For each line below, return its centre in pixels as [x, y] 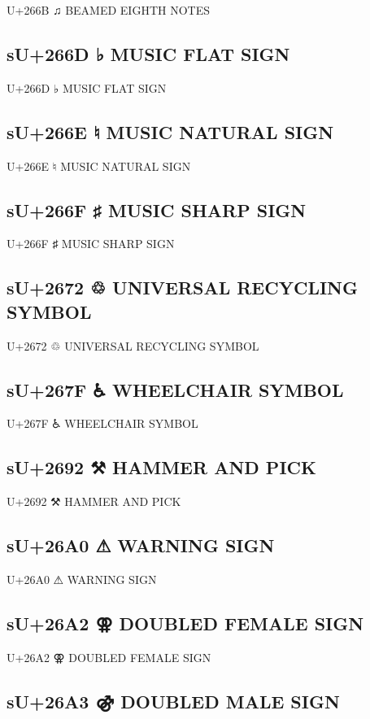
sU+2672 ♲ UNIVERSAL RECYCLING [182, 288]
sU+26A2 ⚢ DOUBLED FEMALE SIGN [185, 623]
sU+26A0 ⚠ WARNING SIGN [141, 545]
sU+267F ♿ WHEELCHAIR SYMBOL [175, 389]
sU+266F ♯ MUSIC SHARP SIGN [157, 209]
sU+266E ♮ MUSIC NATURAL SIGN [170, 131]
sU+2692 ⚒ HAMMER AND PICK [161, 467]
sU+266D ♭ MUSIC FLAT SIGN [148, 53]
